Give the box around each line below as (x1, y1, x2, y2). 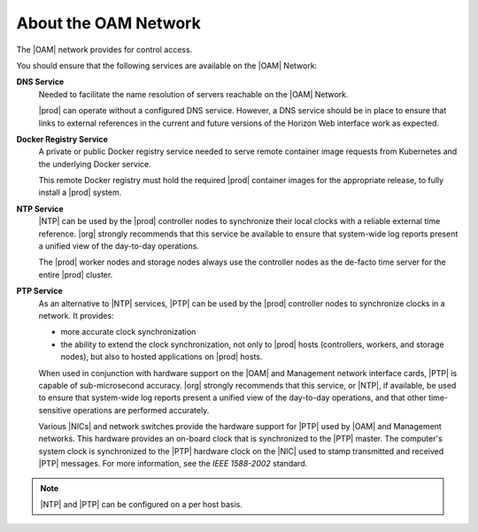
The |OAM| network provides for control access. (16, 44, 193, 55)
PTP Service (16, 286, 63, 297)
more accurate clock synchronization (60, 327, 197, 337)
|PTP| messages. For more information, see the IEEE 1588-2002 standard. (38, 459, 308, 469)
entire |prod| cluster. (38, 269, 113, 280)
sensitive (38, 405, 72, 415)
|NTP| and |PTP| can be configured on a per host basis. (40, 499, 243, 510)
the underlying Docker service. (38, 158, 151, 169)
